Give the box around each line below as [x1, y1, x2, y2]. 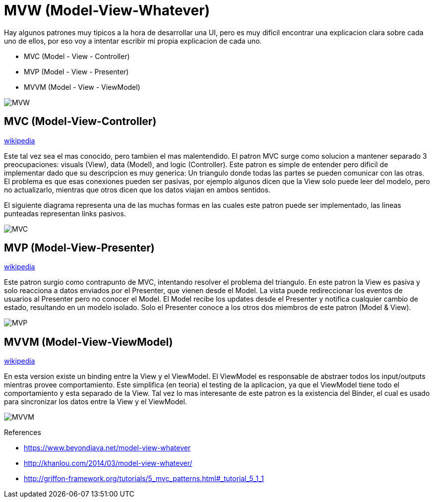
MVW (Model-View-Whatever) [4, 2, 210, 19]
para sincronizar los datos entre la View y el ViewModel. [4, 397, 187, 406]
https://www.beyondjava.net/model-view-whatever [24, 443, 191, 452]
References [4, 428, 41, 437]
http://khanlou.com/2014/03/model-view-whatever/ [24, 459, 192, 468]
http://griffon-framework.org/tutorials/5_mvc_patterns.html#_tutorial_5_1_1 [24, 474, 264, 483]
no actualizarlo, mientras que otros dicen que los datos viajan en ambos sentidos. [4, 185, 271, 194]
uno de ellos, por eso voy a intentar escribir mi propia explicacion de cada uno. [4, 36, 262, 45]
